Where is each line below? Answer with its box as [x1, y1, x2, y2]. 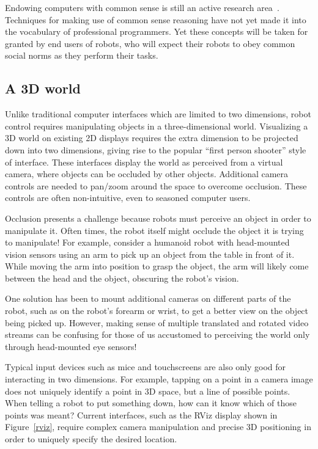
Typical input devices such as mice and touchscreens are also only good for [5, 360, 286, 373]
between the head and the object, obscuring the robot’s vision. [5, 271, 239, 284]
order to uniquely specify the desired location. [5, 433, 177, 445]
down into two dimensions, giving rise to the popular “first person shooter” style [5, 143, 306, 156]
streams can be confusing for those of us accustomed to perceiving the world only [5, 328, 310, 341]
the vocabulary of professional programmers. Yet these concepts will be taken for [5, 25, 308, 38]
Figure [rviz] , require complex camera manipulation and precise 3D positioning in [5, 420, 311, 433]
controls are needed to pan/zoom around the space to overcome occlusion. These [5, 179, 307, 192]
